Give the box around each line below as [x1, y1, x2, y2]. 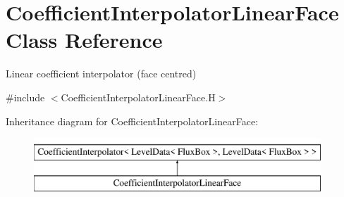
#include [6, 89, 45, 104]
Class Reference [6, 25, 163, 54]
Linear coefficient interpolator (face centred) [6, 66, 197, 81]
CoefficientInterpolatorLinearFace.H [61, 89, 216, 104]
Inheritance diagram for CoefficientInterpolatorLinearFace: [6, 113, 259, 128]
